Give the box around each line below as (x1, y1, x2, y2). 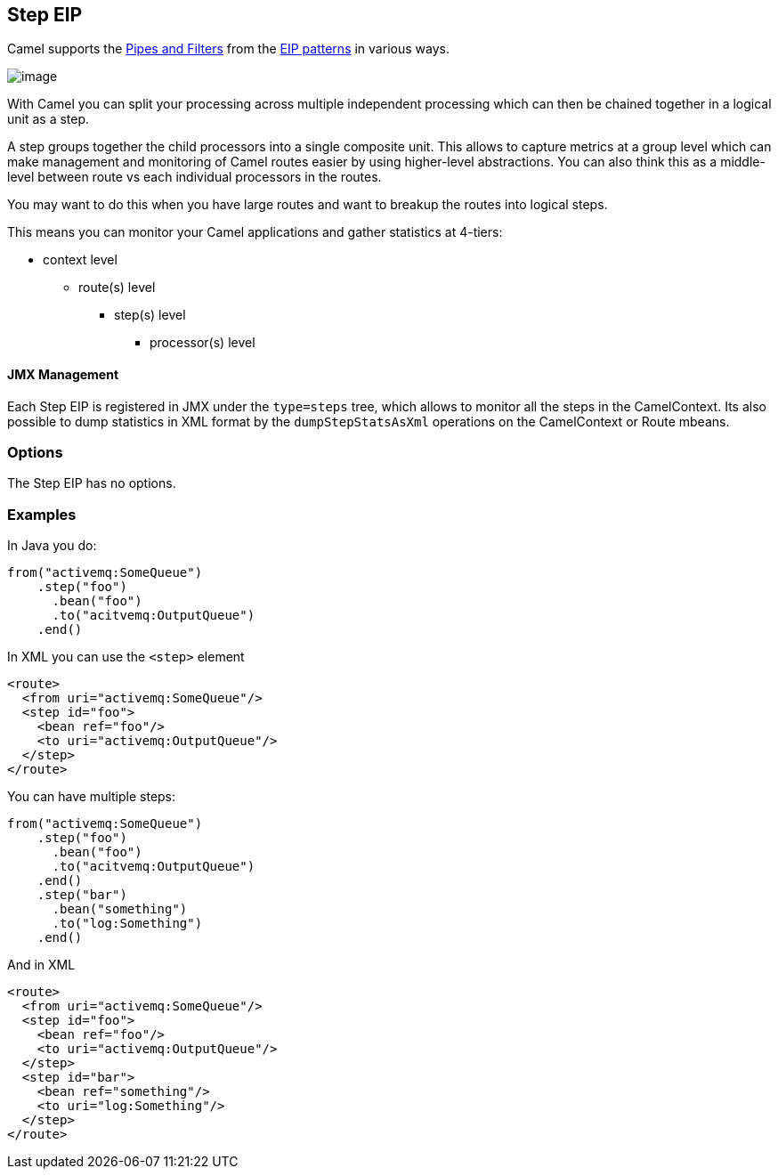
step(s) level (114, 307, 186, 323)
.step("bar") (36, 888, 127, 903)
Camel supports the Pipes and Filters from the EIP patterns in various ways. (7, 41, 450, 57)
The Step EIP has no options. (7, 475, 176, 491)
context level (43, 252, 118, 268)
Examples (7, 505, 77, 523)
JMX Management (7, 367, 119, 383)
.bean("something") (52, 902, 188, 917)
